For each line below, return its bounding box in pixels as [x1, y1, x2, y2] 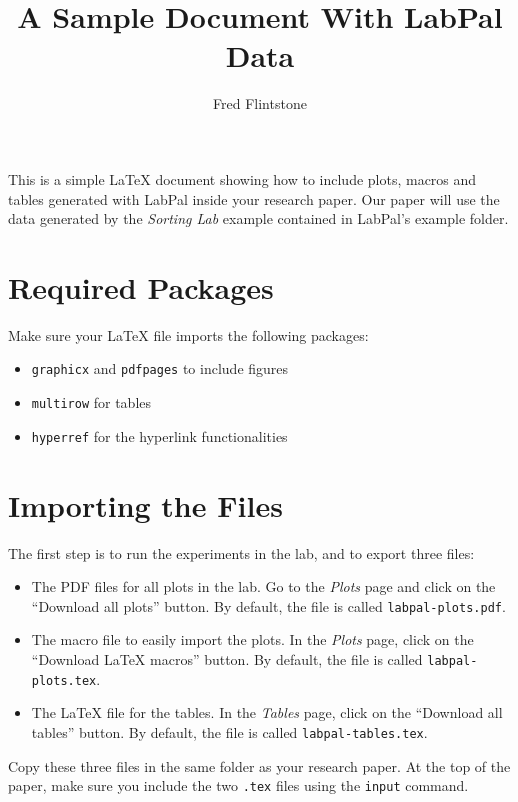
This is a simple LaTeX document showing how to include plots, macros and [8, 168, 477, 189]
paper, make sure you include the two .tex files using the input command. [8, 775, 469, 796]
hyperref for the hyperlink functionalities [31, 425, 288, 446]
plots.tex [31, 673, 97, 688]
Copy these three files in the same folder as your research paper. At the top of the [8, 755, 511, 776]
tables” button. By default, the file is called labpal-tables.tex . [31, 721, 428, 742]
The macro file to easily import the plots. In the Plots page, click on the [31, 629, 474, 650]
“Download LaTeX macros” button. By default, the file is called [31, 648, 423, 669]
